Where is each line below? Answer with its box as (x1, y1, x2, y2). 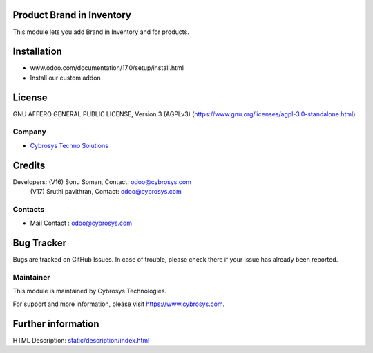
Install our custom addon (30, 73, 101, 82)
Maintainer (12, 272, 50, 282)
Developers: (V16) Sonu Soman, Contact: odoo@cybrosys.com (12, 177, 191, 186)
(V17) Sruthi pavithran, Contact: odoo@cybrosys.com (30, 188, 182, 196)
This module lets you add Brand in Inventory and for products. (12, 28, 189, 36)
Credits (12, 159, 46, 171)
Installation (12, 46, 62, 57)
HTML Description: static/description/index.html (12, 336, 150, 344)
